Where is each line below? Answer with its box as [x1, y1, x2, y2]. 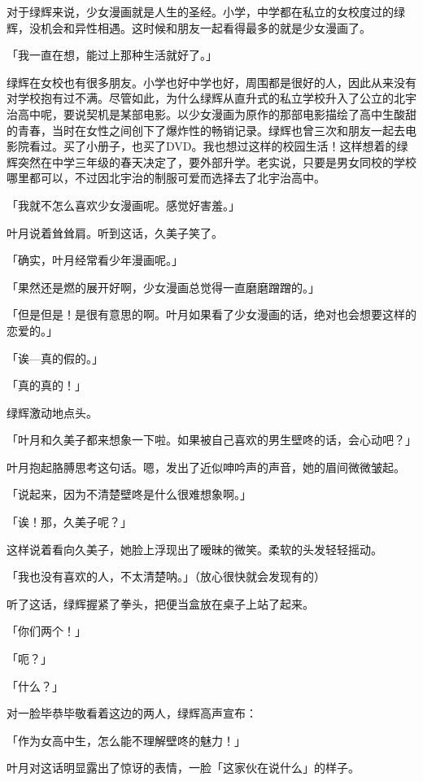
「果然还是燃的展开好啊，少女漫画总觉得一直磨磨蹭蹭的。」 [7, 278, 320, 295]
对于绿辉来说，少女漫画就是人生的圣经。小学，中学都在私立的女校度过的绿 [7, 3, 405, 20]
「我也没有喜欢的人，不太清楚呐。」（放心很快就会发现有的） [7, 568, 325, 585]
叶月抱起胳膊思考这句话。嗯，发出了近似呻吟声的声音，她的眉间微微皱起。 [7, 458, 405, 475]
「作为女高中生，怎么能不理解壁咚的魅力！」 [7, 731, 246, 748]
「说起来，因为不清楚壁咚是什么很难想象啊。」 [7, 486, 251, 503]
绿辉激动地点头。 [7, 404, 98, 421]
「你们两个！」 [7, 622, 86, 639]
